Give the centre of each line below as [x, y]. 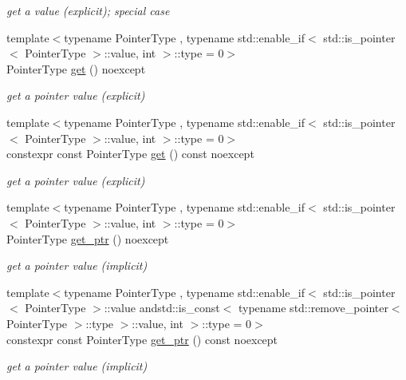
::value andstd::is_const [162, 308]
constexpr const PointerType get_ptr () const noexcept [142, 339]
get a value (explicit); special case [88, 10]
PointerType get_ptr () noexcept [88, 238]
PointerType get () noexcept [76, 68]
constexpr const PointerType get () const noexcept [130, 154]
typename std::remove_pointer [313, 308]
